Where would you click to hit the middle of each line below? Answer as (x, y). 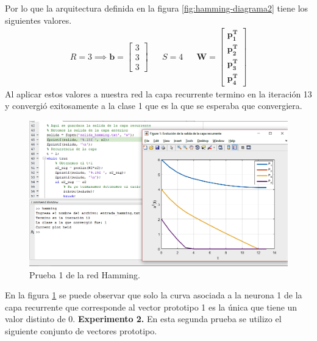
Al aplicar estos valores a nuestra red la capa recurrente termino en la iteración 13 (158, 93)
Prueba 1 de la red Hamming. (85, 274)
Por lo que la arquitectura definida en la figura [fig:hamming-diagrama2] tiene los (157, 8)
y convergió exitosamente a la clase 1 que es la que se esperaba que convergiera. (154, 106)
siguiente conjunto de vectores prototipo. (81, 330)
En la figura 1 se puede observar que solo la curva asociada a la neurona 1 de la (154, 295)
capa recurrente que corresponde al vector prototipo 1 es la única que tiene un (151, 307)
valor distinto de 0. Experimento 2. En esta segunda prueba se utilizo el (143, 319)
